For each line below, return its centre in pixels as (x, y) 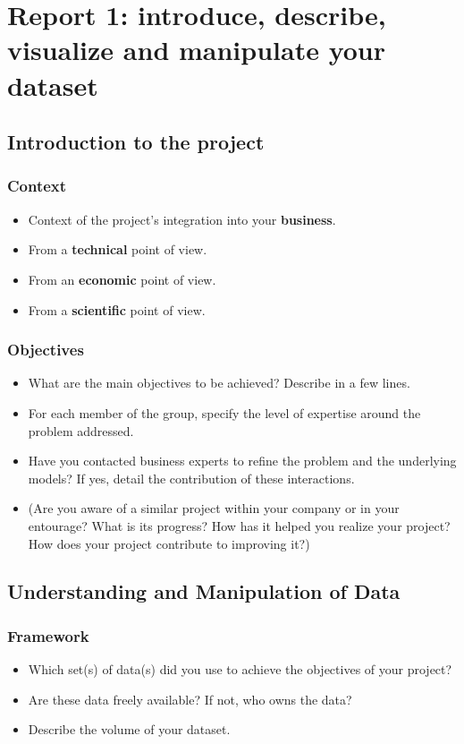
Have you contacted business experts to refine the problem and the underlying (242, 461)
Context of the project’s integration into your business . (182, 219)
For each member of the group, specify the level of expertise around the (224, 412)
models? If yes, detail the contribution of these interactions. (191, 478)
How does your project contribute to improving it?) (169, 543)
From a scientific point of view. (117, 309)
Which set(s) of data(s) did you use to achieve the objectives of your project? (240, 669)
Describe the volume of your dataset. (129, 729)
